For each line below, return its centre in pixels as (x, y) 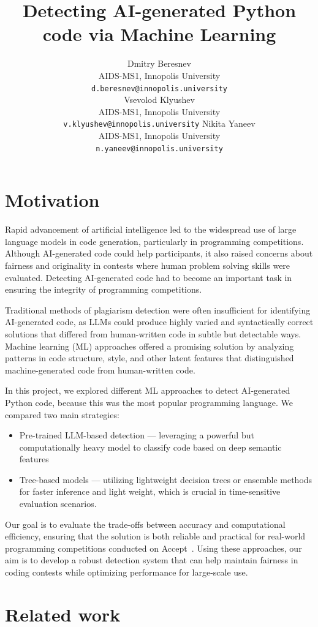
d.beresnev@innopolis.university (159, 88)
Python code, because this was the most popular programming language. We (149, 402)
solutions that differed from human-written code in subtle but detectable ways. (153, 333)
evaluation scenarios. (58, 504)
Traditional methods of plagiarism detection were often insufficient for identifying (158, 310)
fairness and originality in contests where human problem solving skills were (148, 265)
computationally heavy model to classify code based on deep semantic (150, 447)
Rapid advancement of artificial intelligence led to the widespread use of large (151, 229)
